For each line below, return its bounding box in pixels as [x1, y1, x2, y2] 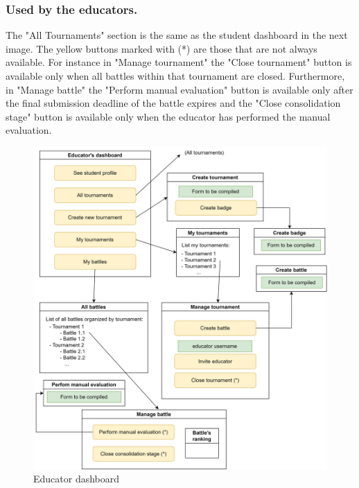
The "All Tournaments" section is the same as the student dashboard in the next [6, 28, 348, 42]
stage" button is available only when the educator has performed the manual [6, 109, 331, 123]
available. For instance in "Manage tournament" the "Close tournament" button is [6, 55, 352, 69]
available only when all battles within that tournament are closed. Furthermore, [6, 69, 345, 82]
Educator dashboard [33, 471, 120, 486]
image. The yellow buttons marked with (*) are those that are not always [6, 41, 317, 55]
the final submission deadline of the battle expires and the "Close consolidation [6, 96, 341, 110]
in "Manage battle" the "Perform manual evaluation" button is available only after [6, 82, 353, 96]
